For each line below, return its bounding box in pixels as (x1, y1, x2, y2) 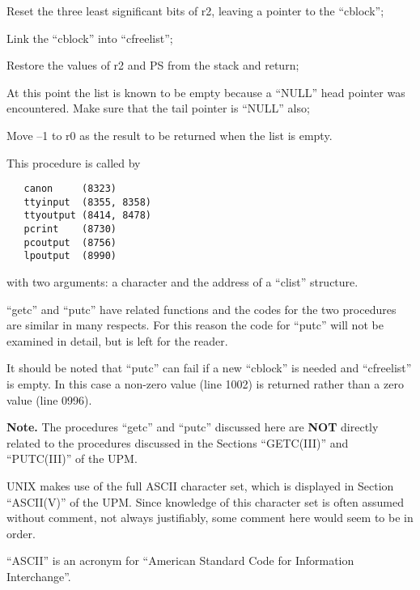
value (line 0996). (6, 391, 92, 408)
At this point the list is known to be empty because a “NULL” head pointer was (6, 83, 405, 100)
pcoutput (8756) (23, 236, 117, 248)
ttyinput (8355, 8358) (23, 196, 151, 208)
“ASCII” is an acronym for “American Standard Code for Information (6, 552, 354, 569)
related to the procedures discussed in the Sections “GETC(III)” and (6, 434, 349, 451)
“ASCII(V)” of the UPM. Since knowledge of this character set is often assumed (6, 493, 405, 510)
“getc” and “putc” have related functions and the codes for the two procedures (6, 300, 397, 317)
